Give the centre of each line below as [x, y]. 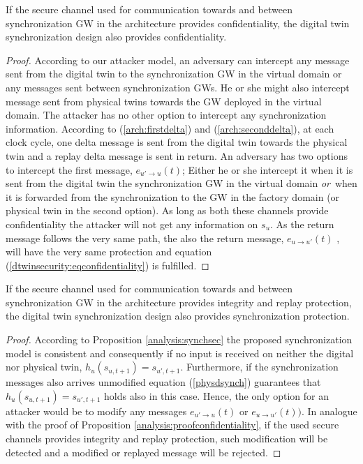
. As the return [302, 224]
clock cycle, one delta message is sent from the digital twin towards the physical [177, 142]
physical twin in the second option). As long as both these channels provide [167, 210]
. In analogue [329, 411]
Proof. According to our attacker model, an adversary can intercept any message [178, 60]
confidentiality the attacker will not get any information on [132, 224]
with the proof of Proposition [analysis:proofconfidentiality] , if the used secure [172, 425]
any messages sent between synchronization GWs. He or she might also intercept [178, 87]
